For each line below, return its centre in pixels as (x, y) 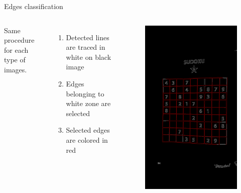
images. (16, 69)
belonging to (85, 93)
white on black (89, 57)
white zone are (88, 103)
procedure (19, 40)
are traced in (86, 47)
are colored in (87, 139)
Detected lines (88, 37)
